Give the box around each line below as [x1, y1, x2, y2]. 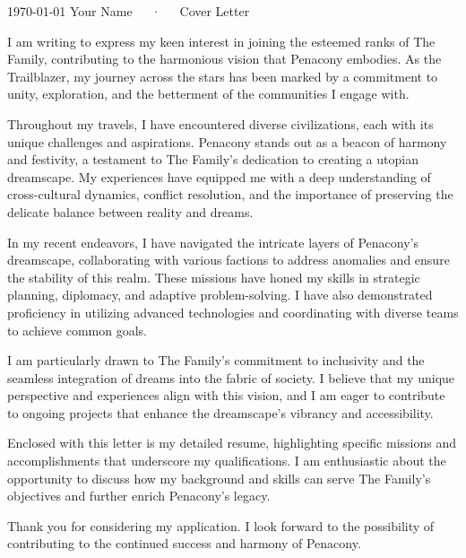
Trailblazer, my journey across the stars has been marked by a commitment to [7, 66, 438, 85]
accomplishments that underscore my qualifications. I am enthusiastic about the [7, 451, 446, 470]
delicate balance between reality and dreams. [7, 202, 254, 221]
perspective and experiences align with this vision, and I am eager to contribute [7, 386, 445, 405]
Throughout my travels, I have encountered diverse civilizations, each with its [7, 114, 434, 133]
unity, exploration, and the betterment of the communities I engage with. [7, 84, 410, 103]
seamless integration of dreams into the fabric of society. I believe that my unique [7, 368, 455, 387]
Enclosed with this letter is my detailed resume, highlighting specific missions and [7, 433, 456, 452]
